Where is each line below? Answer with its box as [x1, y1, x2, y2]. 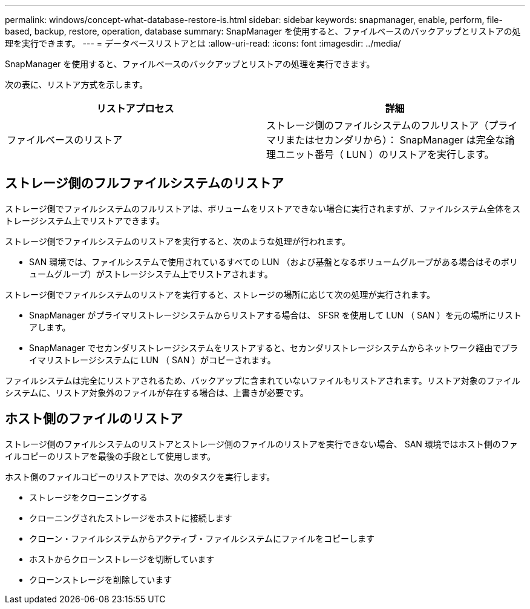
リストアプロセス [96, 102, 174, 114]
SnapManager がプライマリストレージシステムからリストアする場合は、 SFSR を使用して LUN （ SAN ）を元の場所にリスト [29, 309, 522, 320]
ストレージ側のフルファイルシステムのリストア [5, 176, 284, 191]
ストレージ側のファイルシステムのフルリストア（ [266, 119, 489, 131]
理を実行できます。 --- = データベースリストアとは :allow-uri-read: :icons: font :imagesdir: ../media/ [5, 38, 401, 48]
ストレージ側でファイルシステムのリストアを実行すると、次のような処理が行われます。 [5, 235, 350, 246]
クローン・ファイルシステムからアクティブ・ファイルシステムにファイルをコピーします [29, 533, 375, 544]
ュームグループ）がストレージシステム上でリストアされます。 [29, 268, 273, 279]
